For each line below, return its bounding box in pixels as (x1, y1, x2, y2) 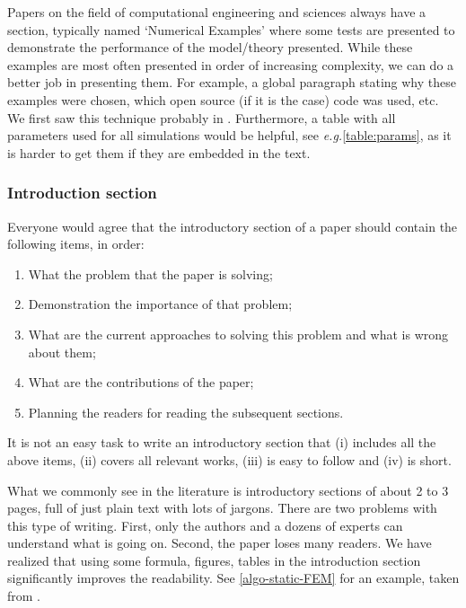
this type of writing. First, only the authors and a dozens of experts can (7, 515, 403, 534)
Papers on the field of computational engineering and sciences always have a (7, 3, 426, 21)
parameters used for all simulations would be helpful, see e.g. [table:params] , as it (7, 126, 452, 145)
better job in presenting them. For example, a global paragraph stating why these (7, 73, 456, 92)
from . (7, 586, 41, 605)
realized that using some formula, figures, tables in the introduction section (7, 551, 421, 569)
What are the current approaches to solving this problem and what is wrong (28, 324, 449, 343)
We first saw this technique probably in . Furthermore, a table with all (7, 108, 396, 127)
